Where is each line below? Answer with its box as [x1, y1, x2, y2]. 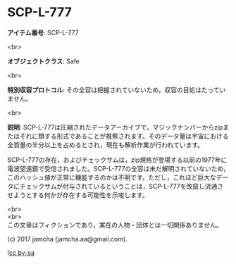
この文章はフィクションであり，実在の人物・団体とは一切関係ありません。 [7, 220, 223, 229]
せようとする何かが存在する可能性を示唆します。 [7, 191, 149, 199]
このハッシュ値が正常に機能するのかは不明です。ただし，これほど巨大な [7, 173, 217, 182]
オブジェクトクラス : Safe [7, 57, 80, 65]
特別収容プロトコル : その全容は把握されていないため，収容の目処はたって [7, 85, 220, 94]
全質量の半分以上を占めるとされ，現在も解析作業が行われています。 [7, 140, 204, 149]
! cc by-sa [7, 248, 35, 257]
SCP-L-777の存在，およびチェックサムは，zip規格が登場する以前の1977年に [7, 156, 228, 164]
